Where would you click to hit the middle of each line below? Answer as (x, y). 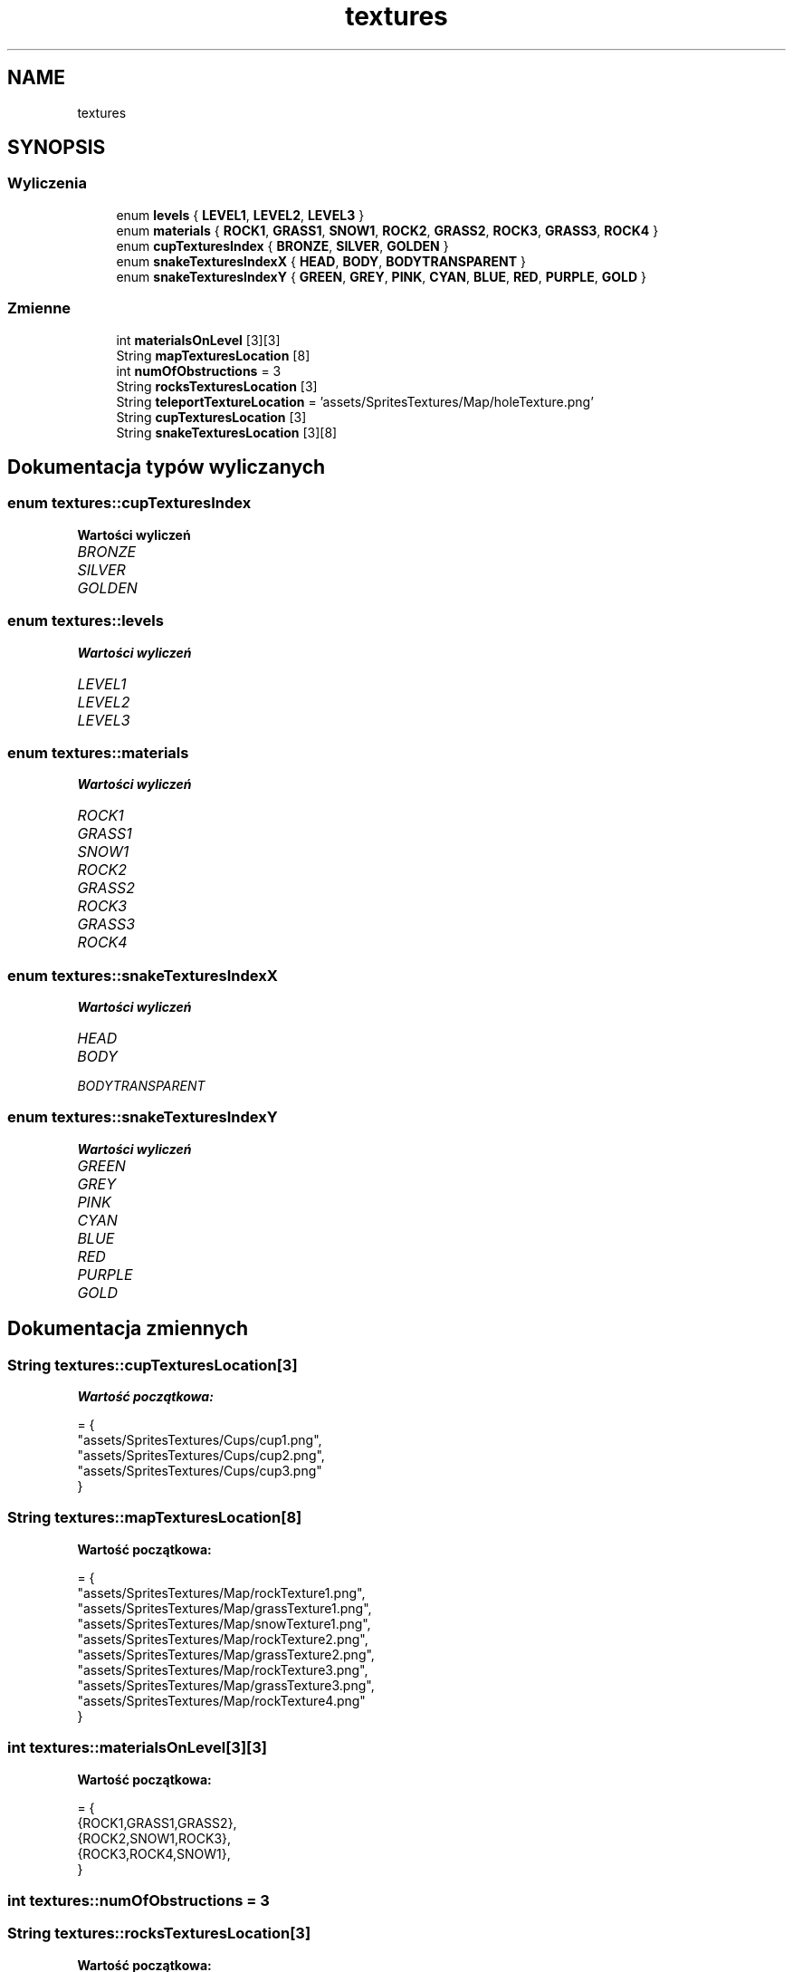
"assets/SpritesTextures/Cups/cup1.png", (200, 1440)
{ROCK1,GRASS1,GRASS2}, (157, 1823)
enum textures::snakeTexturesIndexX (143, 975)
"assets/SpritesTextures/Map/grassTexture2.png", (226, 1654)
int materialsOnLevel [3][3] (198, 340)
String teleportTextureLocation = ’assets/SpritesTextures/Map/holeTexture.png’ (355, 401)
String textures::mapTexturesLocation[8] (155, 1518)
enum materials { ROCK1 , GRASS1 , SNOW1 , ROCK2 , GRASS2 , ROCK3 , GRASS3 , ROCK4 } (387, 230)
